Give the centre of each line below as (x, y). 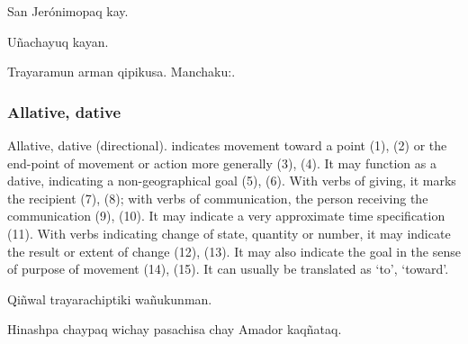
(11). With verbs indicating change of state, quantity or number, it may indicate (229, 233)
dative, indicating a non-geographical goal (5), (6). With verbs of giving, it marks (232, 181)
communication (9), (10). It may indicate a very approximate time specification (226, 216)
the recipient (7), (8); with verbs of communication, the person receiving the (218, 198)
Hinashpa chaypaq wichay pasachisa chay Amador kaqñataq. (175, 329)
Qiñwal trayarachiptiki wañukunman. (110, 299)
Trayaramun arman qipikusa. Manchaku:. (121, 72)
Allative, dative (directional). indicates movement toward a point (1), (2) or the (227, 145)
